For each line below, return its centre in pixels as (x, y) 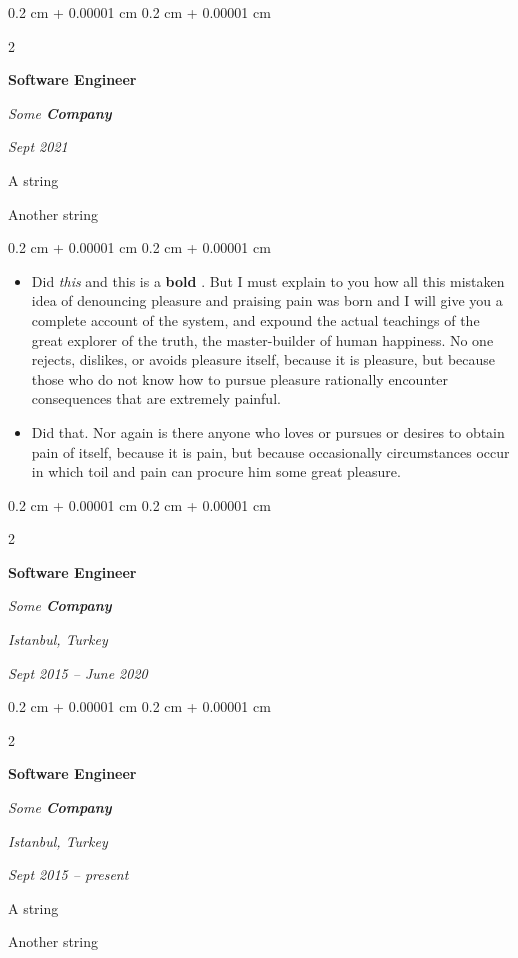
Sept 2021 (38, 146)
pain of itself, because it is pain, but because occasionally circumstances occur (270, 451)
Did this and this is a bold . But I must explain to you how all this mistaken (268, 280)
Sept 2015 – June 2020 (78, 672)
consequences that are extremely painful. (156, 398)
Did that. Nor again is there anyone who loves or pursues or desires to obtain (268, 431)
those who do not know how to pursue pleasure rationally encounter (239, 378)
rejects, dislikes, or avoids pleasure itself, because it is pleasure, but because (263, 359)
